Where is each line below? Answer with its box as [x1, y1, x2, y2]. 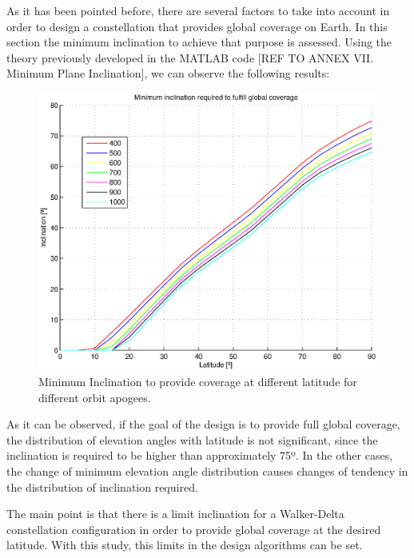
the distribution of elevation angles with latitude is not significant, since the [6, 431, 378, 448]
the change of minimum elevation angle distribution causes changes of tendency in [6, 462, 408, 479]
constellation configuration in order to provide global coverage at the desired [6, 520, 381, 537]
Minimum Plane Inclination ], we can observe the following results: [6, 65, 330, 82]
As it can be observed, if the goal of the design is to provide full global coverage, [6, 416, 400, 432]
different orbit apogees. [38, 389, 151, 405]
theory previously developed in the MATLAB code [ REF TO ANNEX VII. [6, 49, 374, 66]
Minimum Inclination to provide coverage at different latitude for [38, 373, 357, 389]
